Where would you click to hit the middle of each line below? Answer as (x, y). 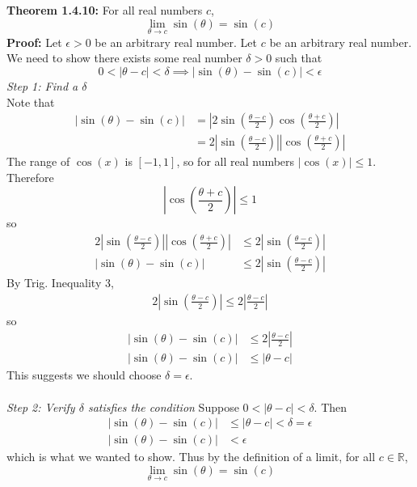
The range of (38, 161)
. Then (331, 407)
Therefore (30, 177)
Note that (31, 102)
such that (299, 58)
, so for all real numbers (236, 161)
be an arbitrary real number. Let (176, 42)
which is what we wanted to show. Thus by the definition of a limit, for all (191, 457)
